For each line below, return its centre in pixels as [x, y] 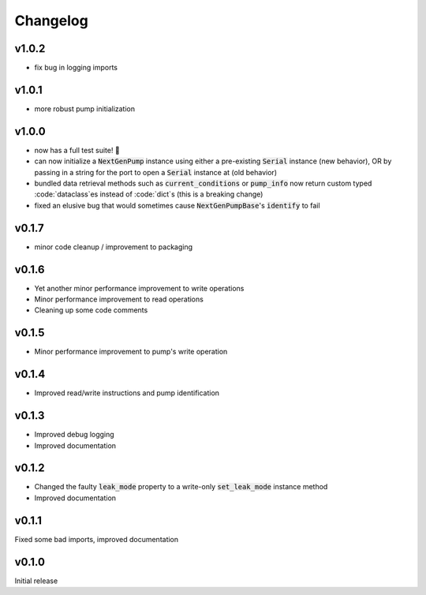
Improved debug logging [74, 435]
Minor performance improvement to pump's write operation [131, 352]
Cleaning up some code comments [91, 310]
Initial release [36, 581]
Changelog [51, 21]
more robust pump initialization [85, 109]
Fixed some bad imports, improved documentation [97, 539]
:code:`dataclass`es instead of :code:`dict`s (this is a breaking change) [149, 194]
